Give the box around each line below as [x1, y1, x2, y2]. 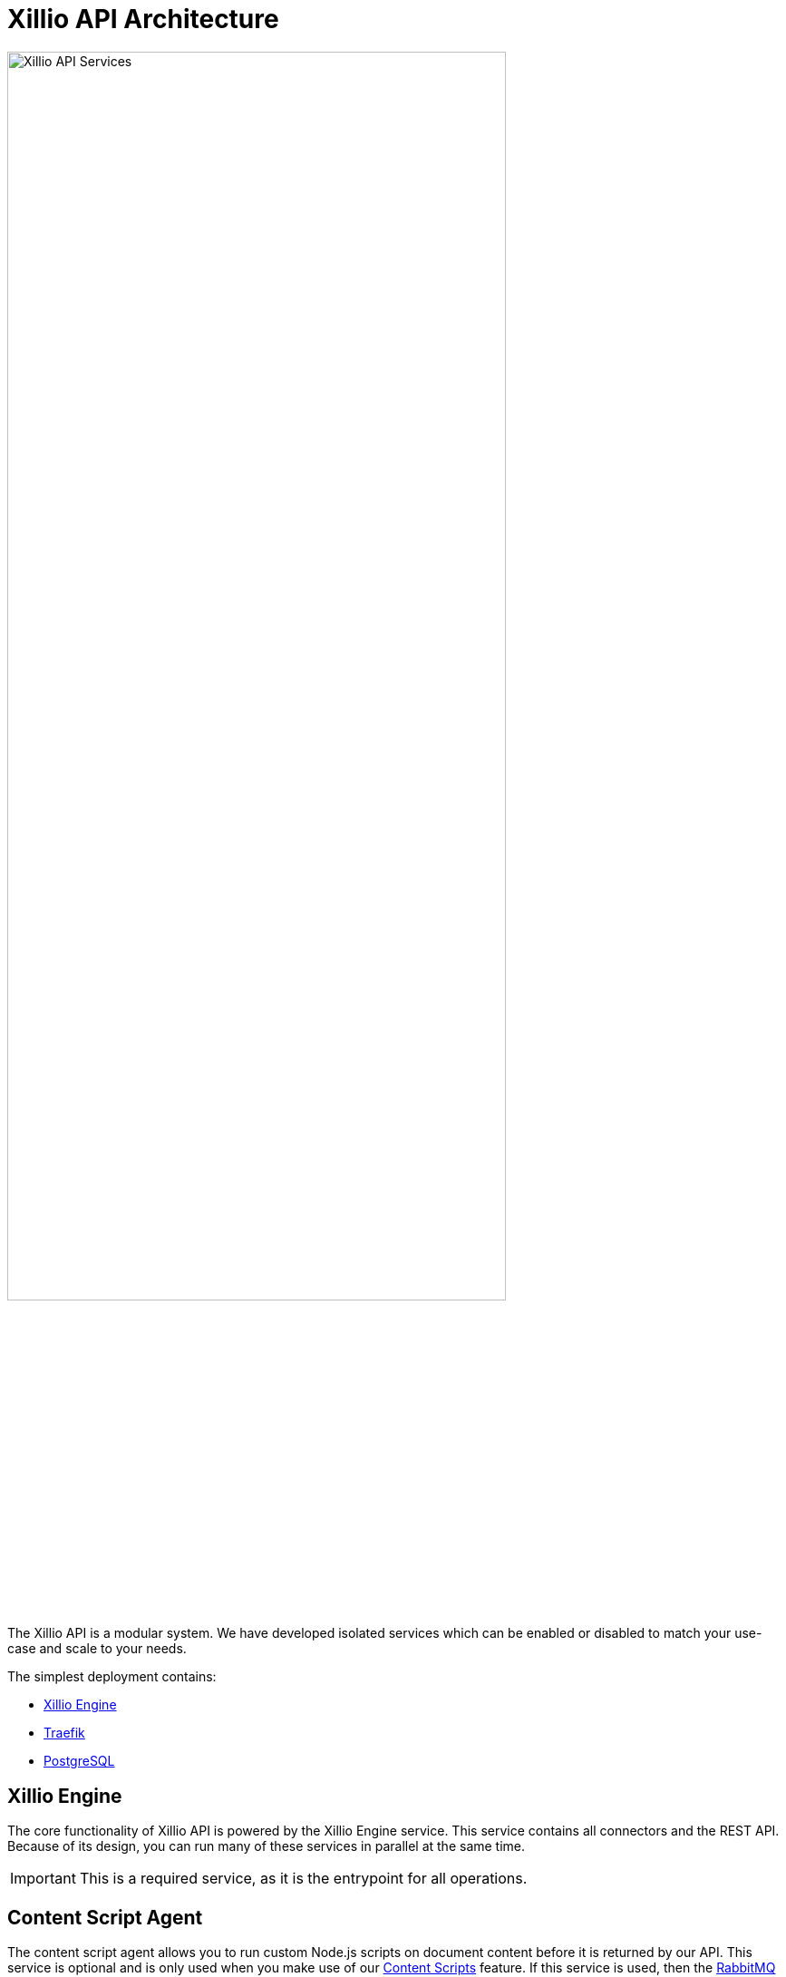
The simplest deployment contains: [7, 1669, 217, 1685]
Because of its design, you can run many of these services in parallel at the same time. [7, 1838, 526, 1855]
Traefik [44, 1725, 85, 1741]
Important [10, 1869, 76, 1888]
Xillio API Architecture [7, 4, 279, 34]
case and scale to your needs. [7, 1641, 187, 1657]
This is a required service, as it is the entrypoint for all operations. [79, 1869, 528, 1888]
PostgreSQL [44, 1753, 115, 1769]
